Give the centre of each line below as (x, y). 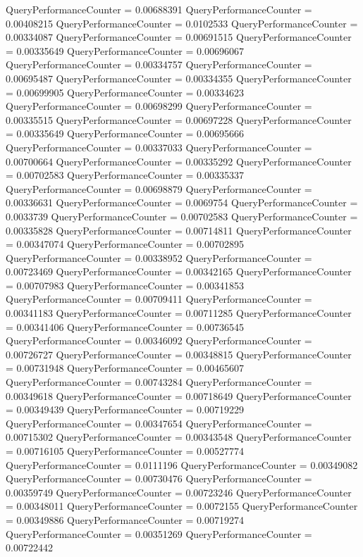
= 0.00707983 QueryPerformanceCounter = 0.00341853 (125, 285)
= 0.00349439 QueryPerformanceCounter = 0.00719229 (125, 409)
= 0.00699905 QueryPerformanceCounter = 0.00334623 (125, 92)
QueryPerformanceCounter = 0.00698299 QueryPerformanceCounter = (159, 106)
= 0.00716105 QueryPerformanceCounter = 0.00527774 (125, 451)
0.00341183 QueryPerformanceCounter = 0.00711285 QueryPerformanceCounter (179, 313)
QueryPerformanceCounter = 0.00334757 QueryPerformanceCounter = (159, 64)
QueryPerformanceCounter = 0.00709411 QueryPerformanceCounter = (159, 299)
